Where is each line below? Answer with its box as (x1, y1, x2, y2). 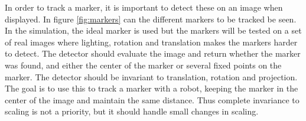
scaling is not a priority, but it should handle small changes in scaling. (5, 105, 259, 117)
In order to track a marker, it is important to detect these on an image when (5, 1, 283, 13)
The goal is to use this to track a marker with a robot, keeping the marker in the (5, 82, 298, 94)
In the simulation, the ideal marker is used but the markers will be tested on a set (5, 24, 302, 37)
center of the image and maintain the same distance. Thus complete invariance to (5, 93, 300, 106)
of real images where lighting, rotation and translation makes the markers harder (5, 35, 298, 48)
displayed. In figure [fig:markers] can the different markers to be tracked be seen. (5, 12, 297, 25)
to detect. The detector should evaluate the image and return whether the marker (5, 47, 301, 60)
